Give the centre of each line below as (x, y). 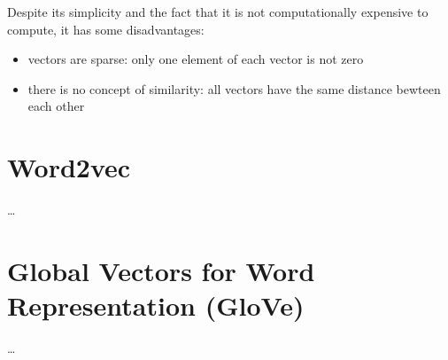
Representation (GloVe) (156, 305)
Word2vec (69, 167)
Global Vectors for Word (161, 270)
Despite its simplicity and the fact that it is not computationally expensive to (218, 12)
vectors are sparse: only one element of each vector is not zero (196, 59)
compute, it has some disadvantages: (106, 29)
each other (56, 106)
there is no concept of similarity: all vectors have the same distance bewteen (234, 88)
